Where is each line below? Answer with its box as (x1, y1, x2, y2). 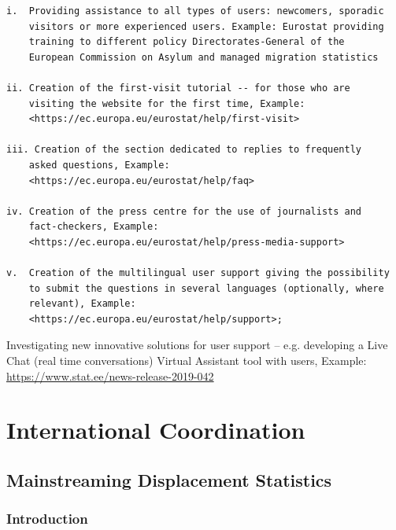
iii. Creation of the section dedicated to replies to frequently (6, 144, 362, 156)
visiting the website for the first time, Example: (28, 98, 305, 109)
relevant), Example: (28, 298, 136, 310)
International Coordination (6, 414, 305, 446)
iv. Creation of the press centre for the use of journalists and (6, 205, 362, 217)
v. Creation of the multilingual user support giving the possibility (6, 267, 390, 279)
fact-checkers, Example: (28, 221, 159, 233)
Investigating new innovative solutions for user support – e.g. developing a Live (6, 337, 388, 353)
